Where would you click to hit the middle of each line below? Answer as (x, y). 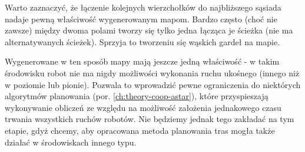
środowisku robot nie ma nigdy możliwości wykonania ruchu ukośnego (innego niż (152, 72)
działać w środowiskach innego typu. (71, 142)
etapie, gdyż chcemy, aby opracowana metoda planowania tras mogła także (140, 130)
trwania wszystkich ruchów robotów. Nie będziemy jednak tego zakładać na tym (150, 119)
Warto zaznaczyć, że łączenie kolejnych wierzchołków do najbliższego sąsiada (143, 7)
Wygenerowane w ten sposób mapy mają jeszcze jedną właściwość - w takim (142, 61)
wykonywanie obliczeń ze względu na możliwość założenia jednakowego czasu (143, 107)
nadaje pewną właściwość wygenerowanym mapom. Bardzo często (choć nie (141, 18)
